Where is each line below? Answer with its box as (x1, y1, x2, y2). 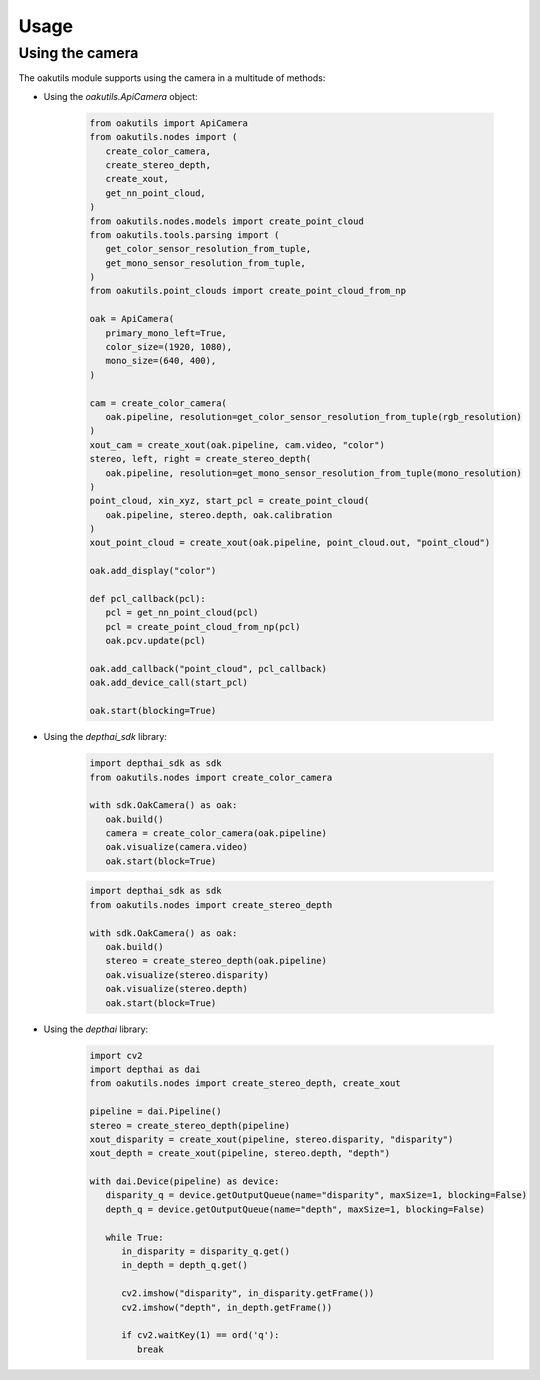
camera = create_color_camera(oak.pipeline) (105, 828, 327, 839)
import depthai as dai (89, 1063, 201, 1075)
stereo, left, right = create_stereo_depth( (89, 453, 312, 465)
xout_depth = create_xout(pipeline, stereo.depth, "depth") (89, 1148, 391, 1159)
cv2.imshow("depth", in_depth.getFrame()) (121, 1301, 333, 1313)
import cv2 (89, 1050, 143, 1061)
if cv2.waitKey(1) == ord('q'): (121, 1330, 280, 1341)
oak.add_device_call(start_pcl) (89, 677, 249, 689)
